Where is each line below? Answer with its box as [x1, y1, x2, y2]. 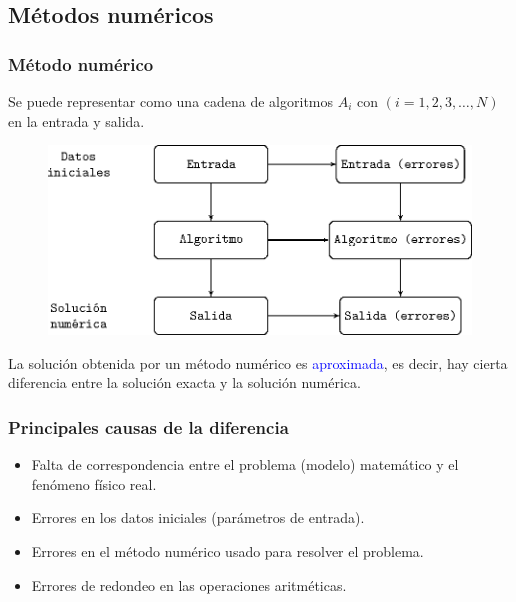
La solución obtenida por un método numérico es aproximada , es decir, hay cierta [8, 352, 508, 373]
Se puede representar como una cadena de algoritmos [8, 91, 334, 111]
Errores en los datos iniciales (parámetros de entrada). [31, 507, 365, 528]
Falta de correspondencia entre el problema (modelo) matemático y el [31, 454, 459, 475]
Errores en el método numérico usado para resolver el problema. [31, 541, 424, 562]
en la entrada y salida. [8, 110, 145, 131]
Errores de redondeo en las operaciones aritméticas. [31, 574, 347, 595]
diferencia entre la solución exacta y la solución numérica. [8, 372, 361, 393]
